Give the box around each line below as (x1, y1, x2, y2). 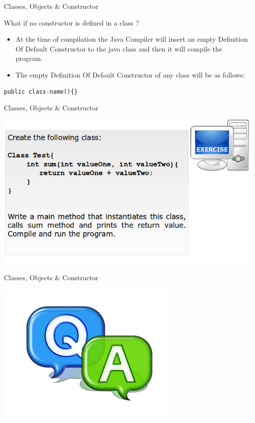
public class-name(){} (4, 88, 78, 95)
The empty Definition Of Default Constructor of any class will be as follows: (15, 69, 245, 79)
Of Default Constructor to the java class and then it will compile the (15, 43, 223, 53)
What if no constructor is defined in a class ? (4, 17, 139, 27)
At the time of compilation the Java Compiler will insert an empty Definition (15, 34, 248, 44)
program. (15, 53, 43, 63)
